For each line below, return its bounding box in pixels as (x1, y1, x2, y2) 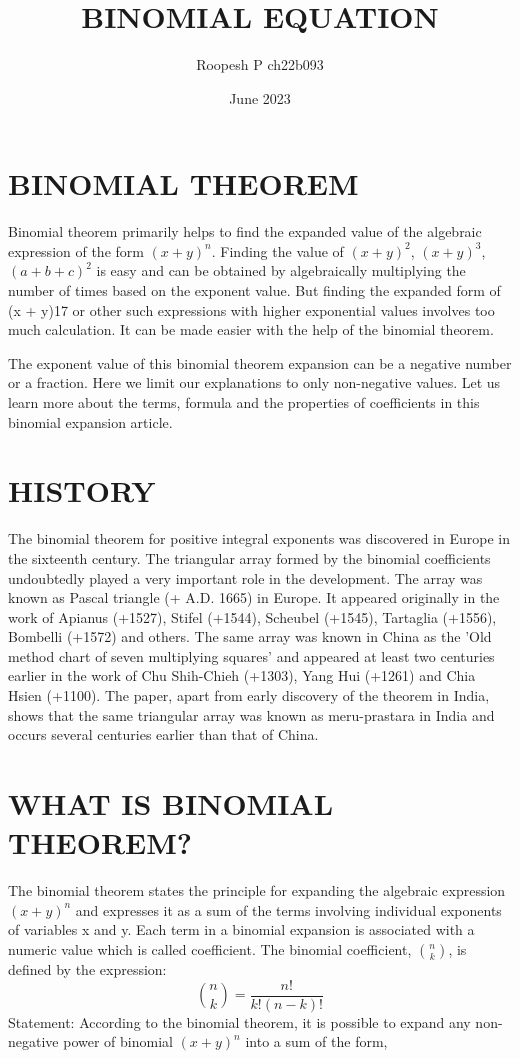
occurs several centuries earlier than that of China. (8, 724, 319, 745)
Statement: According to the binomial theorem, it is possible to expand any (8, 1011, 471, 1032)
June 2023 (229, 87, 291, 108)
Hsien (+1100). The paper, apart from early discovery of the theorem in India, (8, 685, 490, 706)
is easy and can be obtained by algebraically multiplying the (96, 260, 466, 281)
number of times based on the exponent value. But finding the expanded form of (8, 280, 501, 301)
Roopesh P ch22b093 (196, 54, 324, 75)
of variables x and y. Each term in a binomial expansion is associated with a (8, 919, 475, 940)
